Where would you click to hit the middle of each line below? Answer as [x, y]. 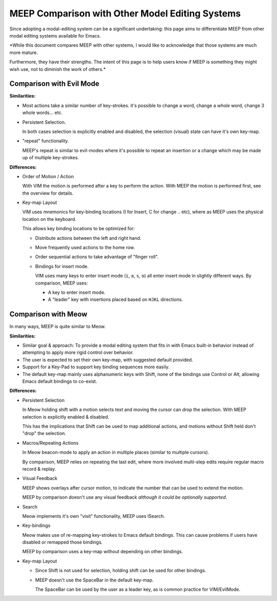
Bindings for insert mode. [62, 266]
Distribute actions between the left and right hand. [88, 238]
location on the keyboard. [49, 219]
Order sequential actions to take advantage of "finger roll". [97, 257]
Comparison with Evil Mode [54, 84]
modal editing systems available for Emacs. [55, 35]
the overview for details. [48, 193]
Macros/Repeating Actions [51, 443]
